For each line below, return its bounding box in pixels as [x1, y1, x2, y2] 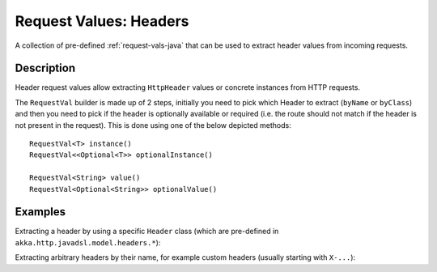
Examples [15, 205, 66, 219]
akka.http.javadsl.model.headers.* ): [15, 237, 161, 247]
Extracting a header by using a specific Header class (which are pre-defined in [15, 227, 279, 236]
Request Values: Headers [15, 12, 189, 30]
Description [15, 62, 76, 75]
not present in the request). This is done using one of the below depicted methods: [15, 120, 291, 130]
